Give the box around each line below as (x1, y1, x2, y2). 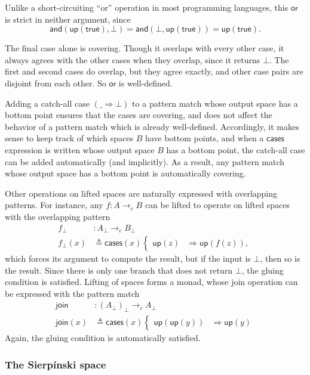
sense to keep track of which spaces (5, 132, 133, 144)
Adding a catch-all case (5, 97, 90, 109)
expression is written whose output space (5, 143, 155, 156)
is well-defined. (118, 76, 173, 89)
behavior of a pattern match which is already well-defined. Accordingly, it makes (5, 120, 299, 132)
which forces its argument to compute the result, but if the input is (5, 252, 251, 265)
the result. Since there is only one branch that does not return (5, 264, 233, 276)
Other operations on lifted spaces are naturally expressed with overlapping (5, 187, 278, 199)
